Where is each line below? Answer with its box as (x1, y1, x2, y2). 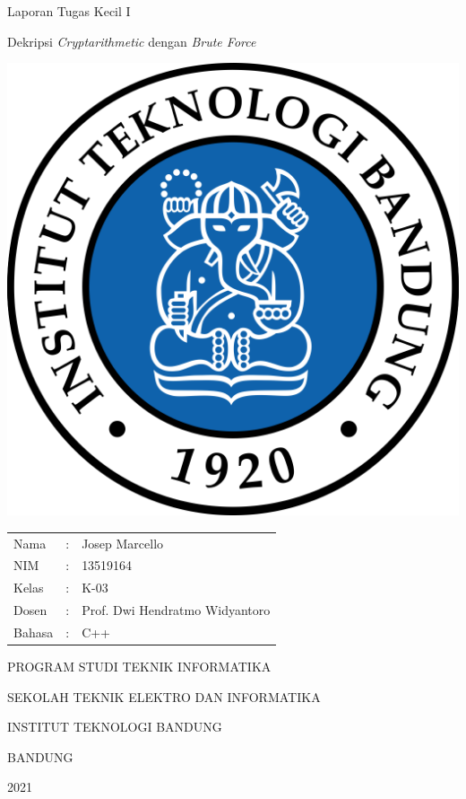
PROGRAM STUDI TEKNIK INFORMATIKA (7, 657, 272, 675)
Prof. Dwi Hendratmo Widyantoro (82, 601, 271, 619)
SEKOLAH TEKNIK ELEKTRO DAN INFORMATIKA (7, 687, 321, 706)
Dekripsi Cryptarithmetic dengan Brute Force (7, 31, 256, 50)
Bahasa (13, 622, 54, 641)
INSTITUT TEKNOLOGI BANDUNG (7, 717, 222, 736)
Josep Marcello (82, 533, 164, 552)
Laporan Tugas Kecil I (7, 2, 131, 20)
